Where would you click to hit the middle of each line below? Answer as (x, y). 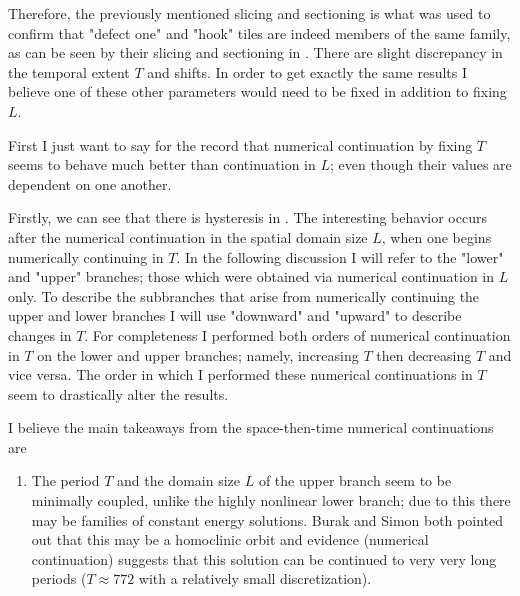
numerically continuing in (86, 256)
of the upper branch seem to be (355, 480)
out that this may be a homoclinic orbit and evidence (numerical (230, 539)
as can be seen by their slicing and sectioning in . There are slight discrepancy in (255, 52)
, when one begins (436, 236)
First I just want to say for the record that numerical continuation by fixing (240, 144)
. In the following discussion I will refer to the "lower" (340, 256)
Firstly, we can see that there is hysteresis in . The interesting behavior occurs (247, 217)
